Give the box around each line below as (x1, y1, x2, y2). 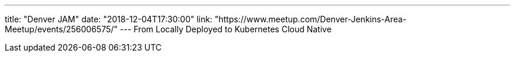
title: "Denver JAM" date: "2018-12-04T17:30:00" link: (5, 14, 213, 24)
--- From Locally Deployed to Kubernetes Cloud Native (120, 24, 332, 34)
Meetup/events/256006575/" (5, 24, 118, 34)
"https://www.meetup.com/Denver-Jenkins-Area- (215, 14, 407, 24)
